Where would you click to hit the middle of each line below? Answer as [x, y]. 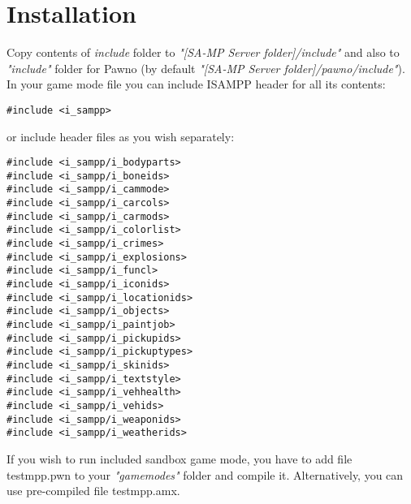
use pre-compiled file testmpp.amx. [93, 491]
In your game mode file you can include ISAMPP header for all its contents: [196, 84]
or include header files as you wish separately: [121, 136]
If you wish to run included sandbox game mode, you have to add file [180, 458]
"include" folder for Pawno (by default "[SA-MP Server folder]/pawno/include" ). [206, 68]
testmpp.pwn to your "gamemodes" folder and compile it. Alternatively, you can [205, 474]
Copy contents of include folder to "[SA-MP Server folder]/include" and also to [203, 52]
